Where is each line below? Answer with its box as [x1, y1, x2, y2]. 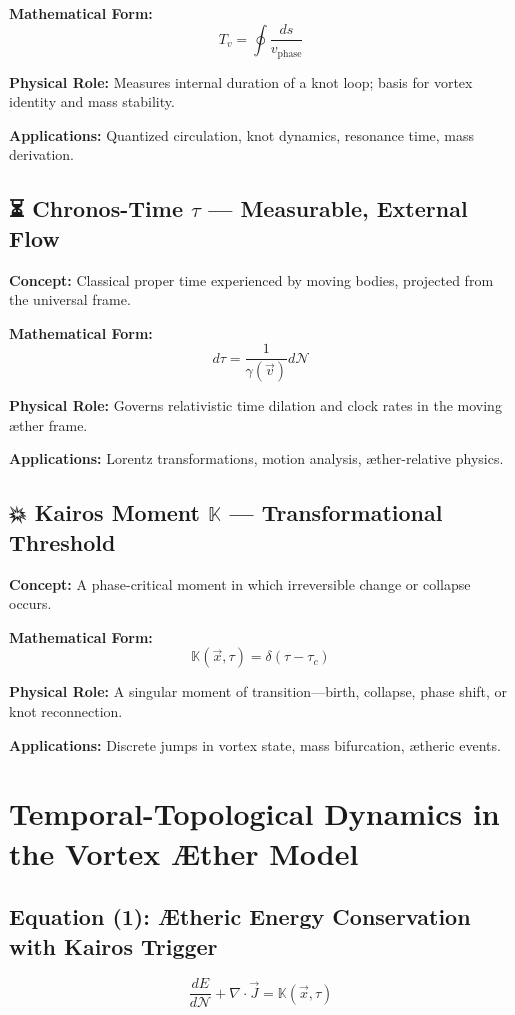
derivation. [9, 144, 75, 165]
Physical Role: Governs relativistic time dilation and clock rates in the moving [9, 395, 502, 416]
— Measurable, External [208, 193, 468, 224]
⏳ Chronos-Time [9, 193, 183, 224]
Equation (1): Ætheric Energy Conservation [9, 901, 471, 932]
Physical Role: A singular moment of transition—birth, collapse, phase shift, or [9, 681, 508, 702]
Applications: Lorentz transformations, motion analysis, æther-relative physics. [9, 448, 504, 469]
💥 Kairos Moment [9, 497, 200, 528]
